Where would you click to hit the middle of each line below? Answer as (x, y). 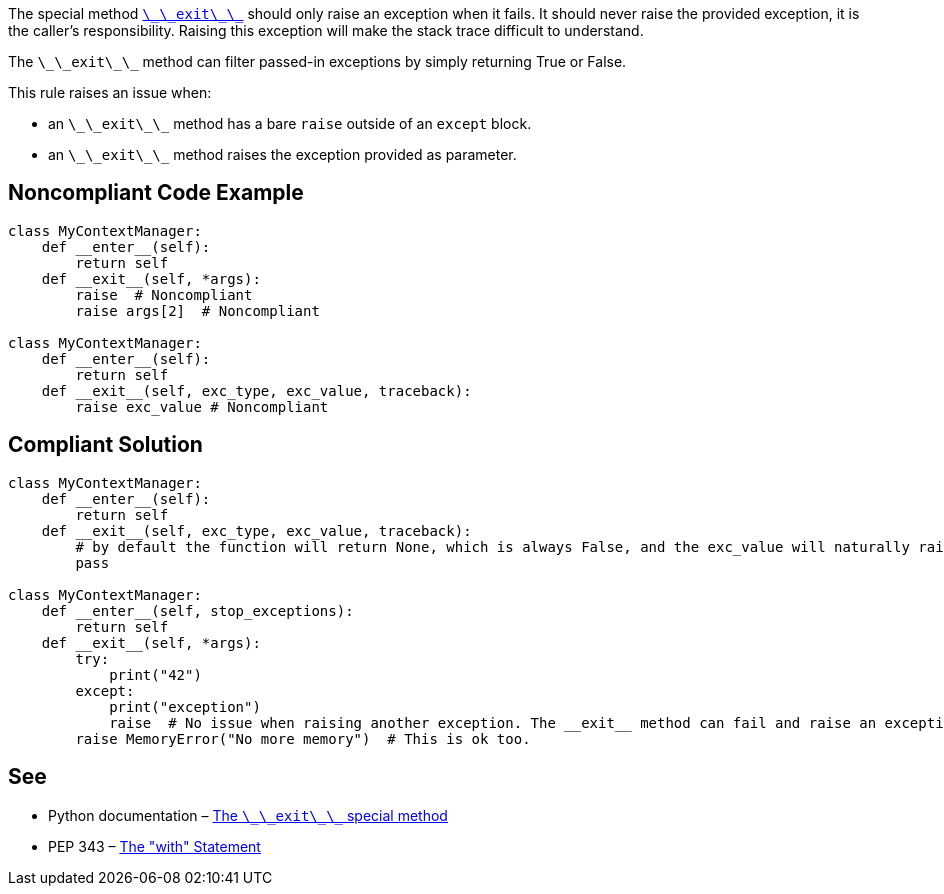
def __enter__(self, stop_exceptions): (197, 610)
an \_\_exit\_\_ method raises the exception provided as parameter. (282, 154)
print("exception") (185, 706)
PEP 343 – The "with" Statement (154, 846)
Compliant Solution (105, 445)
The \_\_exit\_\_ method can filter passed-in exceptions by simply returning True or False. (317, 61)
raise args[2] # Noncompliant (197, 310)
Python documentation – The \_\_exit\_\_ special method (248, 815)
